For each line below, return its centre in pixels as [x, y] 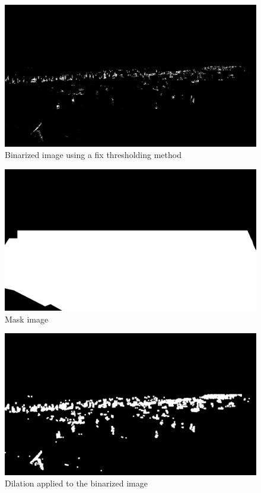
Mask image [27, 319]
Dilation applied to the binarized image [76, 483]
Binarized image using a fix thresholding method [93, 155]
